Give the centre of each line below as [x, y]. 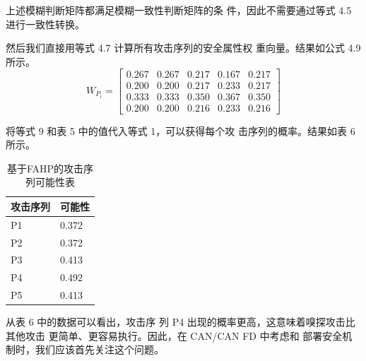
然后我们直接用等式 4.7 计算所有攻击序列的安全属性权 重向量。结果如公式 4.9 [183, 48]
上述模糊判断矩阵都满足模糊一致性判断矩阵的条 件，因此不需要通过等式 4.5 [179, 10]
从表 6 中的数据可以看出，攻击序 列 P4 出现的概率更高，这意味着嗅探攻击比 [181, 322]
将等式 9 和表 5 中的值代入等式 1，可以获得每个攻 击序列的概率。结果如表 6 [181, 130]
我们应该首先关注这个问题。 [99, 349]
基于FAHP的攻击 [45, 168]
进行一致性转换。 [45, 24]
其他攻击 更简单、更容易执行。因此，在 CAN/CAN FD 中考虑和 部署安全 [174, 335]
